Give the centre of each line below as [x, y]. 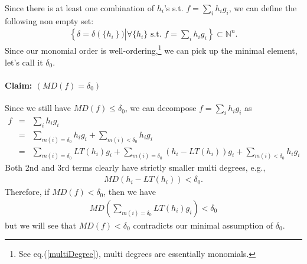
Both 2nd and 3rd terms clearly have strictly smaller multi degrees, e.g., [135, 167]
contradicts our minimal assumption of [203, 225]
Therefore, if [27, 192]
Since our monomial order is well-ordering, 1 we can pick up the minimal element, [151, 50]
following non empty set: [49, 20]
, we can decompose [161, 108]
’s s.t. [174, 8]
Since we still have [38, 108]
